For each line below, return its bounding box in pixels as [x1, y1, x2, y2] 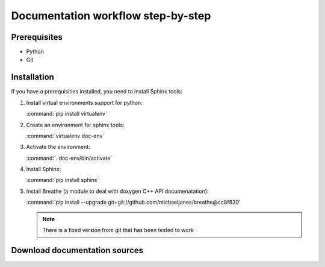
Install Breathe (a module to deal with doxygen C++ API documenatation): [26, 187, 209, 195]
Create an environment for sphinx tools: [26, 121, 125, 128]
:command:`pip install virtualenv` [26, 110, 108, 118]
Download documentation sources [11, 245, 144, 256]
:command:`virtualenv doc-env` [26, 132, 105, 139]
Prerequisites [11, 32, 63, 42]
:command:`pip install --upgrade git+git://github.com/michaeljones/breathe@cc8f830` [26, 199, 241, 206]
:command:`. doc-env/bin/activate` [26, 154, 113, 162]
